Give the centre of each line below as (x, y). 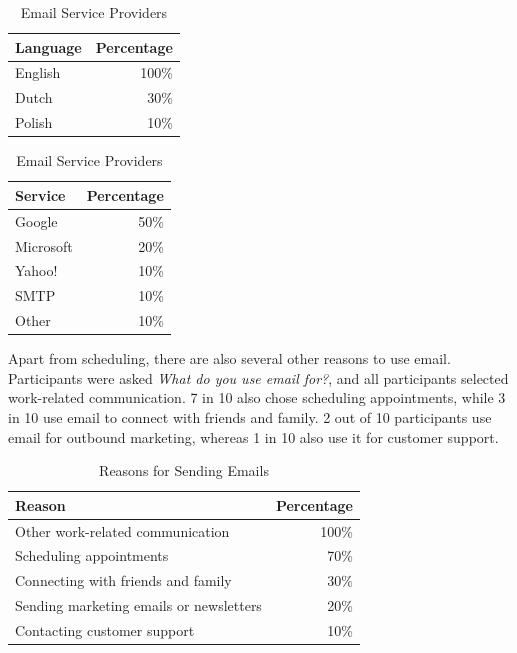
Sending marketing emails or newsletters (138, 605)
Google (36, 220)
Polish (34, 122)
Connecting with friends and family (123, 580)
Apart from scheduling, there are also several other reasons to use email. (229, 358)
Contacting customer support (105, 629)
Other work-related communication (122, 530)
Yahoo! (36, 270)
